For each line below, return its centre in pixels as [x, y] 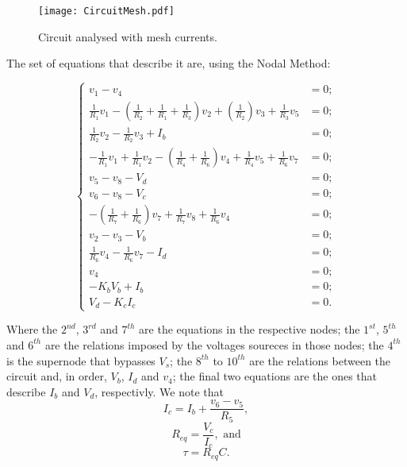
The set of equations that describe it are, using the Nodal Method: [169, 63]
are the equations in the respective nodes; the [250, 329]
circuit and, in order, [57, 376]
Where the [32, 329]
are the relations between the [320, 360]
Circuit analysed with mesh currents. [128, 36]
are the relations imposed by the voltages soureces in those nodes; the [214, 344]
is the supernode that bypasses [81, 360]
